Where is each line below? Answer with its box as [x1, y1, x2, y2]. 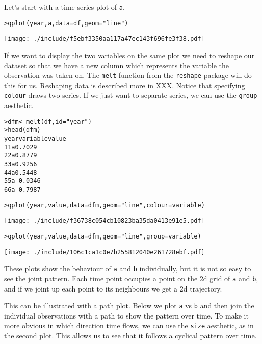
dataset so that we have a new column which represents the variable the [4, 60, 229, 70]
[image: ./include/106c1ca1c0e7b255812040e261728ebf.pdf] [4, 248, 205, 256]
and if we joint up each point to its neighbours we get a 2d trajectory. [4, 283, 222, 294]
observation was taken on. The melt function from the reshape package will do [4, 70, 252, 81]
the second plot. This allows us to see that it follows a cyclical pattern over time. [4, 330, 257, 340]
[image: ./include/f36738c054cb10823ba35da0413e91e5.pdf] [4, 217, 205, 225]
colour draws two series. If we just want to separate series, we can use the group [4, 90, 257, 100]
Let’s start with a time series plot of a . [4, 2, 125, 12]
